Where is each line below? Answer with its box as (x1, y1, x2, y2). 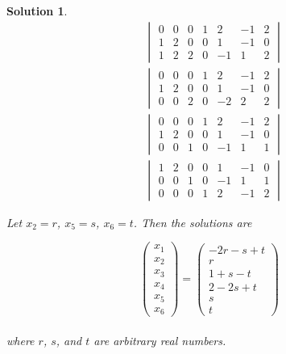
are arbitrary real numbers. (93, 331, 226, 348)
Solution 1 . (6, 2, 68, 19)
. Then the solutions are (133, 213, 252, 230)
